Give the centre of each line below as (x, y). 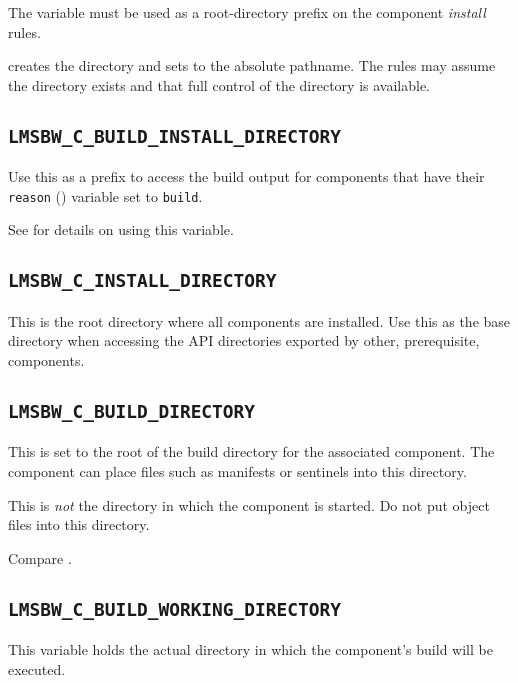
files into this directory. (79, 524)
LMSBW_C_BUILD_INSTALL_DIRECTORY (175, 136)
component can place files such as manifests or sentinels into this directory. (237, 470)
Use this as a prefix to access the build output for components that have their (246, 176)
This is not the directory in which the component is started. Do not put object (249, 504)
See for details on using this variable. (121, 229)
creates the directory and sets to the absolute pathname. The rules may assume (252, 65)
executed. (37, 668)
